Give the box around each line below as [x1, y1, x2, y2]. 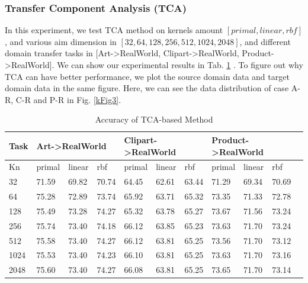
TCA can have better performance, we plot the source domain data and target [5, 70, 290, 82]
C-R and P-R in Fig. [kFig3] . [15, 93, 121, 105]
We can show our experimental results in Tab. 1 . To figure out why [57, 59, 303, 70]
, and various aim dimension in [5, 35, 117, 47]
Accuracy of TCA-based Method [95, 113, 213, 126]
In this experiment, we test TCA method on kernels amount [5, 24, 223, 36]
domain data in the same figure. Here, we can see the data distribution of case [5, 82, 289, 94]
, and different [239, 35, 291, 47]
